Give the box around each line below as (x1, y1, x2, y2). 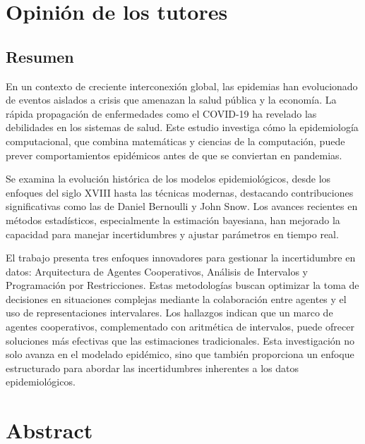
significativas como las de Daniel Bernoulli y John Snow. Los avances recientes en (6, 199, 358, 214)
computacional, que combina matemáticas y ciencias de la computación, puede (6, 133, 345, 148)
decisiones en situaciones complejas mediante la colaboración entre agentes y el (6, 291, 347, 306)
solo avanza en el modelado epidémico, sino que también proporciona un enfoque (6, 347, 354, 362)
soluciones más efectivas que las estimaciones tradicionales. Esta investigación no (6, 333, 355, 347)
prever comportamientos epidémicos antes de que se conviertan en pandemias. (6, 147, 342, 162)
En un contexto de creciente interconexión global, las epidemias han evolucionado (6, 78, 358, 93)
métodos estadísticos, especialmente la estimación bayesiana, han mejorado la (6, 212, 340, 227)
